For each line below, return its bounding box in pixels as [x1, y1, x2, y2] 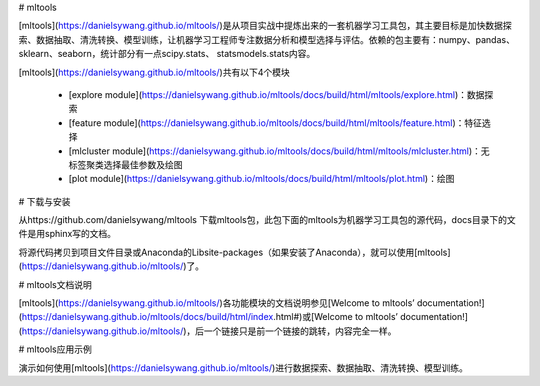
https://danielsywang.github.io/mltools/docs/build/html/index [21, 311, 274, 323]
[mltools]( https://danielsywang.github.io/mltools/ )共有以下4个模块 [18, 66, 290, 78]
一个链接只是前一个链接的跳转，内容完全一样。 [203, 325, 397, 337]
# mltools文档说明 [18, 278, 92, 290]
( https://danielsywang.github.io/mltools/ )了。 [18, 260, 205, 272]
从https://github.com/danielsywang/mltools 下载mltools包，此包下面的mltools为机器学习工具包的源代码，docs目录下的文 [18, 214, 516, 226]
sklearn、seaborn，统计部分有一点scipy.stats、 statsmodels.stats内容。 [18, 48, 316, 60]
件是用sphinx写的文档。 [18, 228, 117, 240]
